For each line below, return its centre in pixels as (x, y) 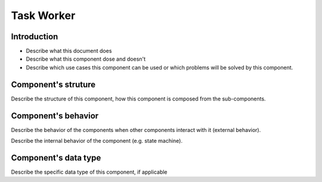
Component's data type (56, 158)
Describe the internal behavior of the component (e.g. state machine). (97, 141)
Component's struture (53, 84)
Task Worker (43, 15)
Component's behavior (55, 116)
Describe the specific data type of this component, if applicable (89, 172)
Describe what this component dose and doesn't (86, 59)
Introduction (35, 37)
